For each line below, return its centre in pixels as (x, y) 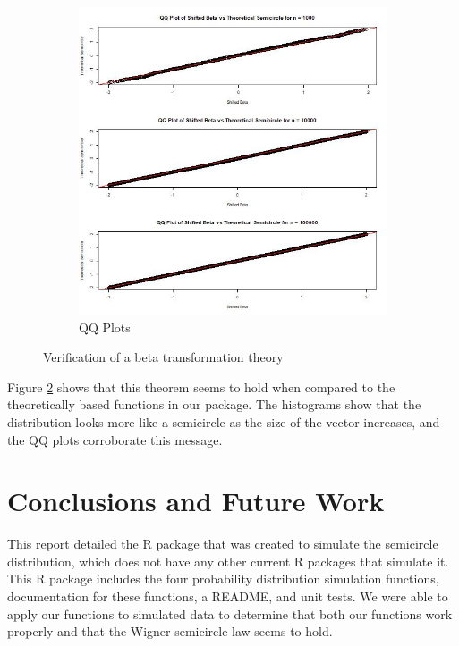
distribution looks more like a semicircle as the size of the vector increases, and (224, 421)
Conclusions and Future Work (196, 501)
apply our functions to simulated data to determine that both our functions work (230, 613)
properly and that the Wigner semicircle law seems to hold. (170, 631)
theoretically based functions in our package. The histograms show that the (214, 404)
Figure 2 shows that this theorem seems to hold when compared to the (201, 386)
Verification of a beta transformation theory (163, 357)
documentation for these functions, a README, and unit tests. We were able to (228, 596)
